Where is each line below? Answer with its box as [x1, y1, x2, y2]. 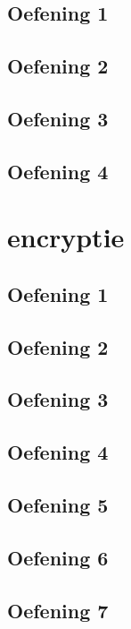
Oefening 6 [7, 543, 109, 571]
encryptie [7, 219, 125, 255]
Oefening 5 [7, 491, 109, 519]
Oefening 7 [7, 596, 109, 624]
